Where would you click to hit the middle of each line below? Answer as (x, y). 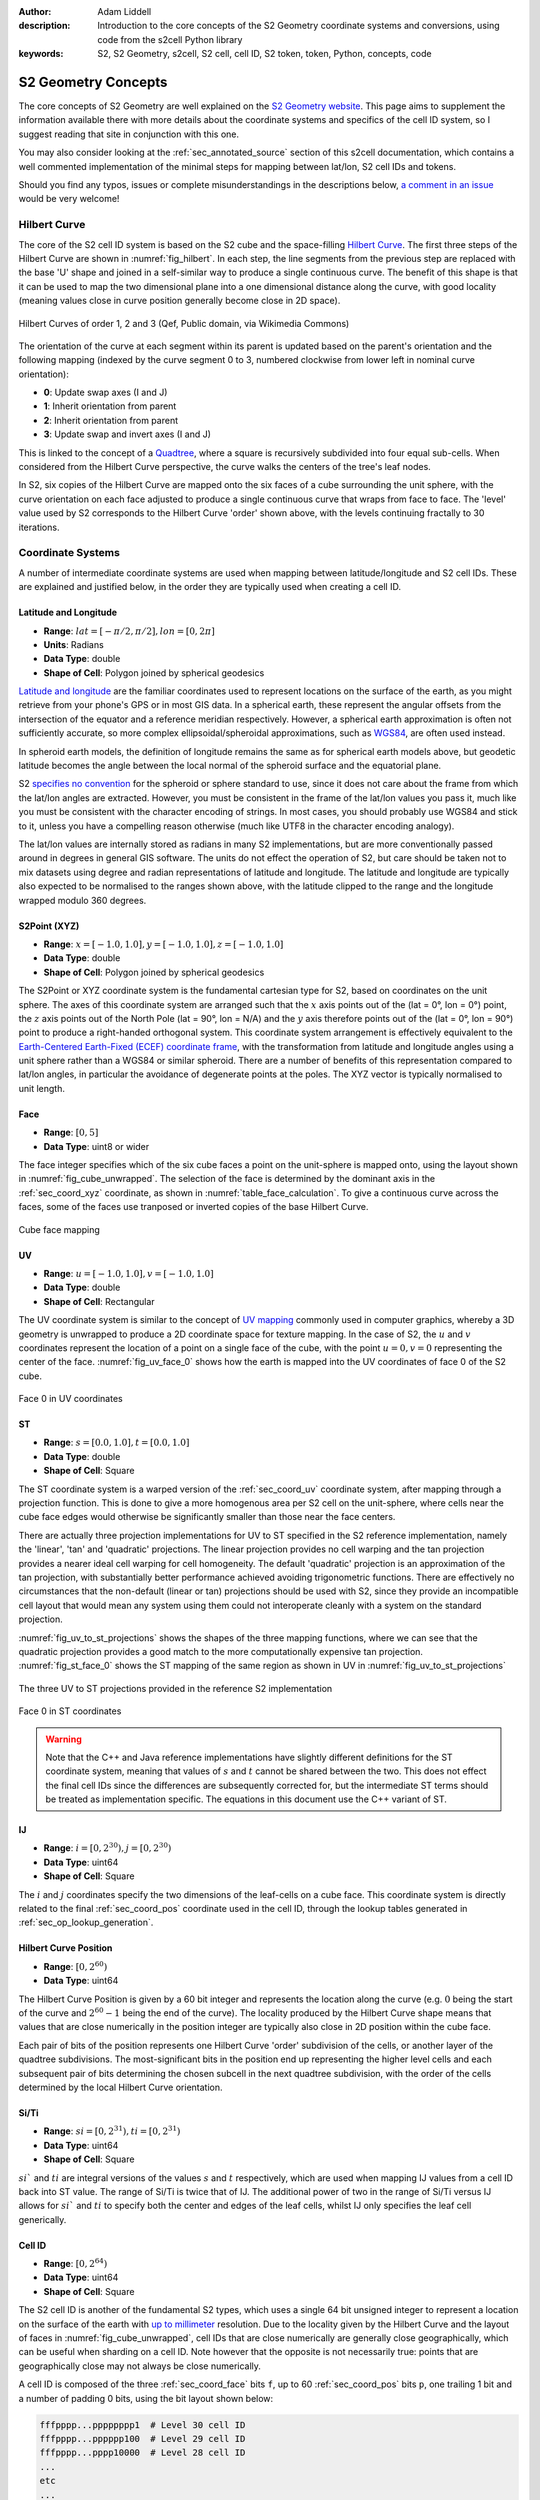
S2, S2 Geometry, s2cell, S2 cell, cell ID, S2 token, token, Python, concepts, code (264, 54)
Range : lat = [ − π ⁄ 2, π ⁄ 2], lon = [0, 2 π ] (129, 631)
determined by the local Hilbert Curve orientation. (121, 2087)
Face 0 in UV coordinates (71, 1399)
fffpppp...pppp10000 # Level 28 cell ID (142, 2453)
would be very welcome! (69, 199)
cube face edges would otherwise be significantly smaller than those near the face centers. (207, 1517)
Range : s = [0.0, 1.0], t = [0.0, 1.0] (116, 1442)
